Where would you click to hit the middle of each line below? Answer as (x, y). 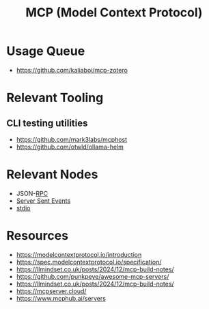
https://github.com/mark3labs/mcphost (72, 139)
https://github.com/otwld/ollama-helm (70, 147)
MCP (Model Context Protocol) (114, 13)
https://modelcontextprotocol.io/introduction (79, 254)
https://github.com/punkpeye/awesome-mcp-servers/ (93, 276)
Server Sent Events (43, 201)
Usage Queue (46, 51)
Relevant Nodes (52, 174)
